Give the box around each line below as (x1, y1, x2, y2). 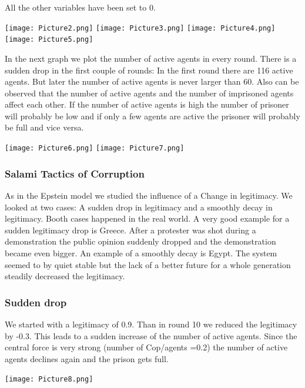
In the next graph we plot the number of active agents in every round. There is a (5, 52, 297, 64)
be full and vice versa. (5, 121, 84, 133)
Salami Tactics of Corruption (5, 166, 145, 180)
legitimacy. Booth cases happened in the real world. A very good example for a (5, 212, 290, 225)
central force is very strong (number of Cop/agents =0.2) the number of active (5, 341, 288, 353)
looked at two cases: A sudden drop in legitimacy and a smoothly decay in (5, 200, 273, 213)
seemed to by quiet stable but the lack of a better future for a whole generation (5, 258, 291, 270)
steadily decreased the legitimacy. (5, 270, 125, 282)
